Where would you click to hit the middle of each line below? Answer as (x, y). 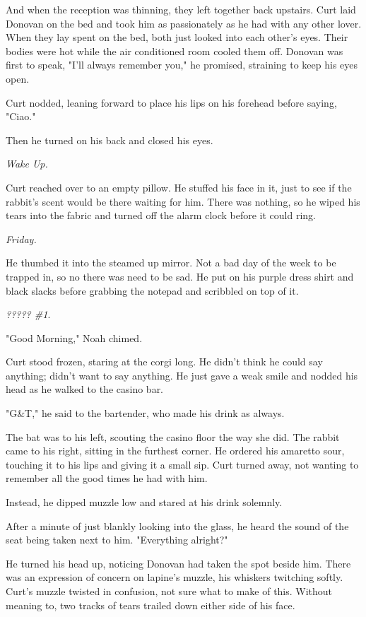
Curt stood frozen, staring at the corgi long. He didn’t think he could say (164, 362)
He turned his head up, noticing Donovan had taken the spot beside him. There (178, 563)
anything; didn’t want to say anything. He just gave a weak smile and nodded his (182, 375)
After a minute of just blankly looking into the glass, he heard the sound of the (177, 525)
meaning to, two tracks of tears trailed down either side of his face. (150, 605)
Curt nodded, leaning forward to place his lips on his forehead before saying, (171, 102)
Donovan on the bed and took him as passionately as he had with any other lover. (184, 23)
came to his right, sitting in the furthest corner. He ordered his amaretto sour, (175, 451)
